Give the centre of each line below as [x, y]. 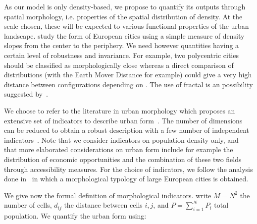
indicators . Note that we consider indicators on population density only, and [121, 140]
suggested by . [26, 94]
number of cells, [28, 205]
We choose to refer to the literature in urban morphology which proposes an [120, 110]
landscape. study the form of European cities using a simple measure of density [124, 35]
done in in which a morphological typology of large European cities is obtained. [126, 179]
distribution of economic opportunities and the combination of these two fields [123, 159]
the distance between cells [103, 205]
